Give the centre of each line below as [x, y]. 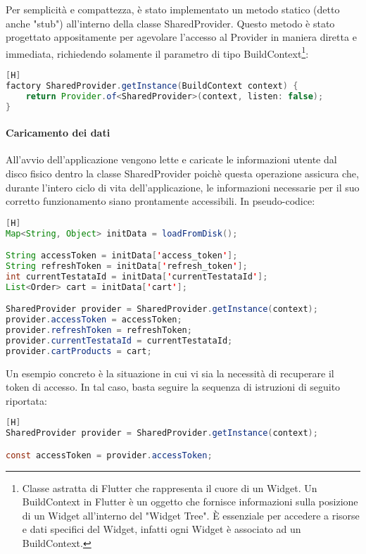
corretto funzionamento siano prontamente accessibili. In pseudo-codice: [160, 201]
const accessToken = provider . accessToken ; [109, 455]
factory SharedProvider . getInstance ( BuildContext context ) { [152, 86]
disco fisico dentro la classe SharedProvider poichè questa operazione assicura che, [182, 173]
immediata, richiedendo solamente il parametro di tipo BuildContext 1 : [157, 52]
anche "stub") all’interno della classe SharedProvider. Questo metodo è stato [170, 23]
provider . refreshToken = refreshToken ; [99, 330]
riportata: [26, 400]
